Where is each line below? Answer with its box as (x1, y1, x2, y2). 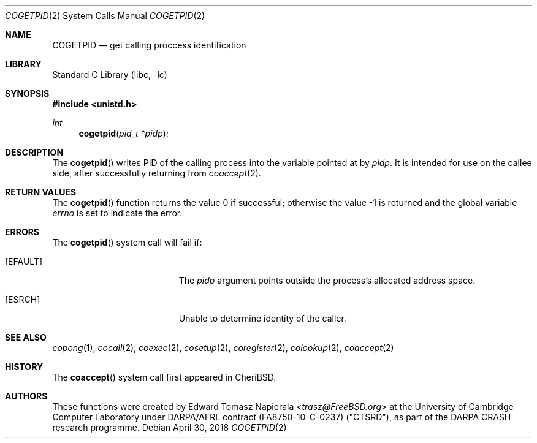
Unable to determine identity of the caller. (178, 313, 346, 324)
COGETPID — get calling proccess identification (52, 40, 246, 50)
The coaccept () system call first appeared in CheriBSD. (52, 372, 276, 382)
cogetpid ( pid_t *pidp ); (78, 128, 169, 138)
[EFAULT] (5, 256, 43, 267)
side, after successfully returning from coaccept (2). (52, 168, 261, 178)
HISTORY (5, 362, 44, 372)
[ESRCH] (5, 294, 40, 305)
